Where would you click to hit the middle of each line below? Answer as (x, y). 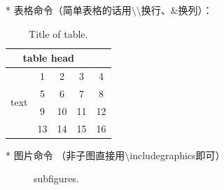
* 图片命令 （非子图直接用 (65, 155)
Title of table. (58, 33)
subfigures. (56, 178)
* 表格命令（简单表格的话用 (69, 10)
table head (48, 58)
